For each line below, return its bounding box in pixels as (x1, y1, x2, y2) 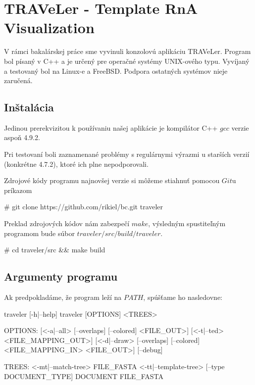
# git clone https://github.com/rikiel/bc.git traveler (4, 201, 163, 212)
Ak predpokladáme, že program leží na (4, 292, 122, 302)
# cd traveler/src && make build (4, 244, 105, 255)
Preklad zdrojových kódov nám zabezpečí (4, 218, 130, 229)
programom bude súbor (4, 228, 75, 238)
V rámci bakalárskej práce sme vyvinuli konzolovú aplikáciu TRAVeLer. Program (4, 46, 251, 56)
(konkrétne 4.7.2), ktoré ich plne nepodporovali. (4, 158, 149, 169)
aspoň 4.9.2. (4, 132, 40, 143)
